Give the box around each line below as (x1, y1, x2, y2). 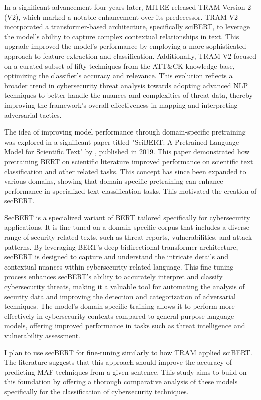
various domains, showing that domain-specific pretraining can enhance (4, 176, 223, 186)
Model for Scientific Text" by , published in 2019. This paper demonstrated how (4, 146, 250, 157)
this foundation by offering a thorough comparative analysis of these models (4, 376, 238, 387)
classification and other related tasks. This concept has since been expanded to (4, 166, 246, 176)
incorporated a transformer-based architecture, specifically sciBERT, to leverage (4, 21, 250, 32)
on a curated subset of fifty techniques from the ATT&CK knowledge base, (4, 60, 235, 71)
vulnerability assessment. (4, 330, 81, 340)
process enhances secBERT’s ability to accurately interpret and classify (4, 271, 223, 282)
